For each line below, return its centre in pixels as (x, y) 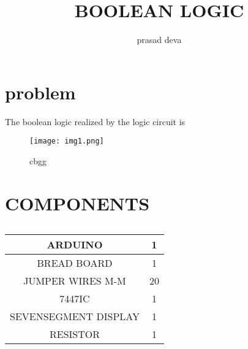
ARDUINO (75, 244)
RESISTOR (74, 334)
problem (40, 92)
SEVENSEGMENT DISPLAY (75, 316)
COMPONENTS (77, 203)
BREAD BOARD (75, 263)
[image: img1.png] (67, 141)
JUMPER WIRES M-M (75, 280)
